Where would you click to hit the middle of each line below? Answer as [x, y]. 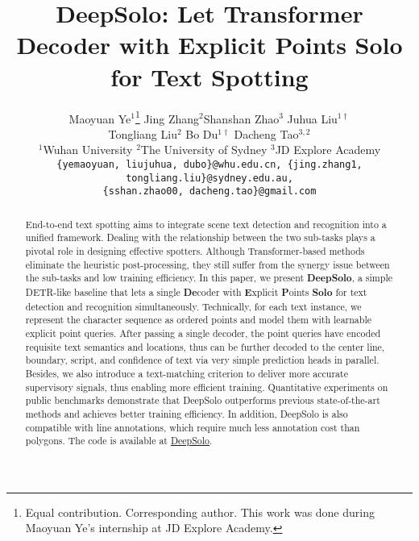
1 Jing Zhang [167, 117]
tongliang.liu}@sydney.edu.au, [209, 178]
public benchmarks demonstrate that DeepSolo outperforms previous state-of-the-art [203, 400]
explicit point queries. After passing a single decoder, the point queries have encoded [203, 333]
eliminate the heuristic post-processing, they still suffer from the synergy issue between [207, 264]
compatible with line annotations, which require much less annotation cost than [193, 427]
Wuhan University [88, 150]
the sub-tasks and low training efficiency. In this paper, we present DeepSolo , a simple [209, 278]
